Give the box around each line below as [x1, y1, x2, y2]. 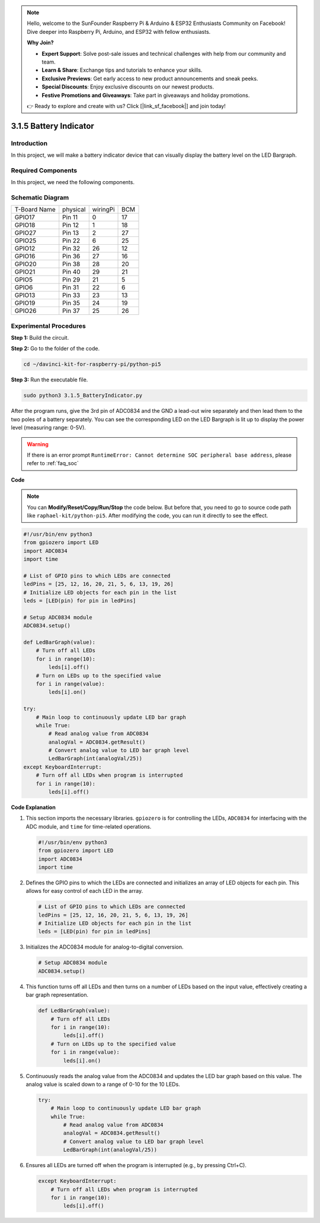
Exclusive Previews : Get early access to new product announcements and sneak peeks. [41, 75, 258, 82]
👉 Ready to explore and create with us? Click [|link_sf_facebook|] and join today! [27, 102, 226, 109]
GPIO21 [14, 268, 36, 276]
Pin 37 [62, 306, 80, 315]
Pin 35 [62, 299, 80, 307]
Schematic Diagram [11, 193, 69, 201]
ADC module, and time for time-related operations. [25, 823, 152, 830]
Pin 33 [62, 291, 81, 299]
